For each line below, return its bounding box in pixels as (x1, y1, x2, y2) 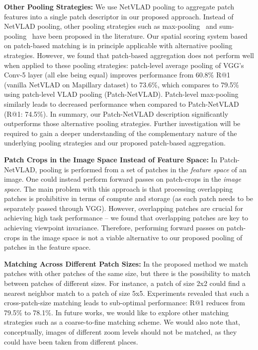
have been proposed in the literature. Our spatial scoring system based (32, 30, 248, 41)
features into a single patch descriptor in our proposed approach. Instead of (4, 11, 234, 21)
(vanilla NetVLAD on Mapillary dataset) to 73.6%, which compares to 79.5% (4, 79, 239, 89)
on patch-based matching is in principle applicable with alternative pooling (4, 40, 233, 51)
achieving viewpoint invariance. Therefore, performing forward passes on (4, 222, 225, 233)
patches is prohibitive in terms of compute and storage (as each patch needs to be (4, 193, 254, 204)
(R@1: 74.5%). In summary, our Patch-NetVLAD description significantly (4, 108, 229, 119)
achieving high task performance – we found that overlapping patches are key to (4, 212, 249, 223)
